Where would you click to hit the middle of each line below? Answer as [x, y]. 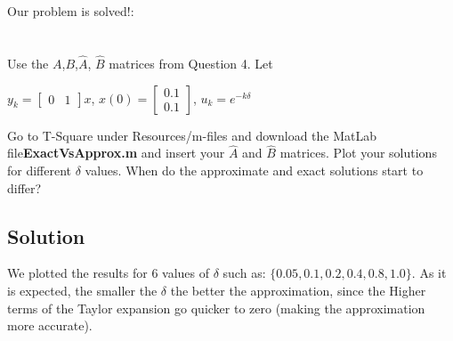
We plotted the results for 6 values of [109, 273]
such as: [244, 273]
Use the [28, 63]
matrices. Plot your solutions [358, 153]
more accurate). [50, 325]
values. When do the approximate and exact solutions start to [254, 170]
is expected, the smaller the [82, 290]
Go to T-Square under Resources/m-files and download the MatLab [192, 135]
